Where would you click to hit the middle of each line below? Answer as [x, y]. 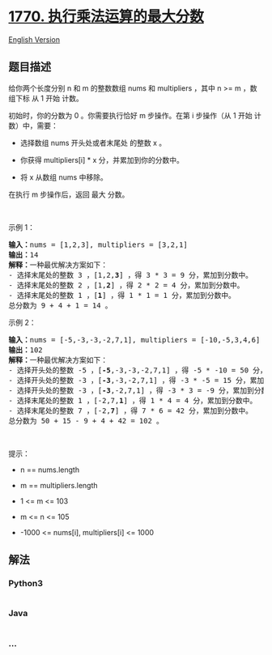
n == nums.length [49, 470]
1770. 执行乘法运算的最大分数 [106, 17]
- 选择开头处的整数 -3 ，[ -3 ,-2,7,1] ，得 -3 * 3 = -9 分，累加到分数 [138, 390]
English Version [34, 39]
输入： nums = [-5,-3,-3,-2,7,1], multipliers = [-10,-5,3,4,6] [134, 340]
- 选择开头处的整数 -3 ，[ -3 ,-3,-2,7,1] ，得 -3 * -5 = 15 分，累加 [136, 380]
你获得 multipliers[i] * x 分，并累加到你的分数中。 [102, 159]
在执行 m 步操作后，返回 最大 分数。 [69, 194]
